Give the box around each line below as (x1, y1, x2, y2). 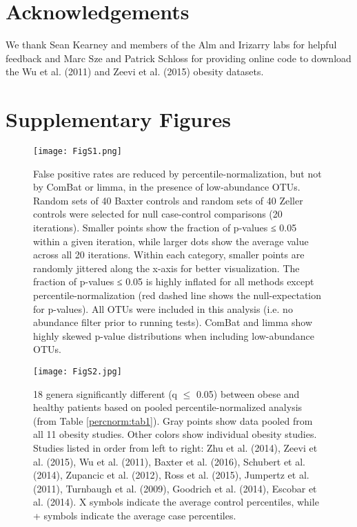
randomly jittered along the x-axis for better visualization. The (33, 260, 300, 275)
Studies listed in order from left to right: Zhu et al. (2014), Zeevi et (33, 441, 318, 455)
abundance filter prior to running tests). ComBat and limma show (33, 315, 313, 329)
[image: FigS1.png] (33, 146, 122, 157)
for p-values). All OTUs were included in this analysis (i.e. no (33, 301, 293, 316)
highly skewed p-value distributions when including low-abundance (33, 328, 314, 343)
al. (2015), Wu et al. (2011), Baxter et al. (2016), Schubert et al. (33, 454, 305, 468)
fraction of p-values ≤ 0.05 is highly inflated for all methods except (33, 274, 314, 289)
